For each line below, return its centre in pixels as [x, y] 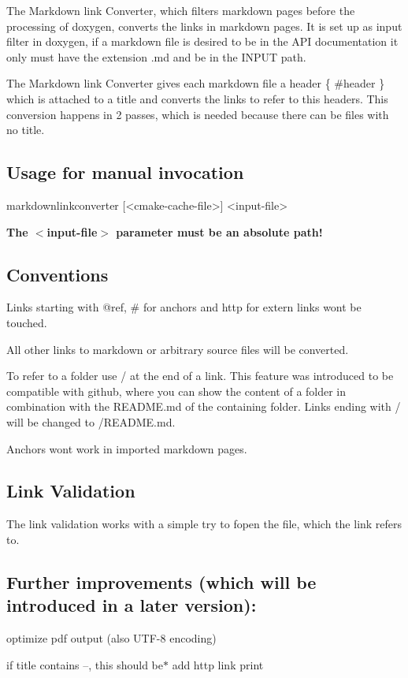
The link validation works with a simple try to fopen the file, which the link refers [204, 524]
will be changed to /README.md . [91, 421]
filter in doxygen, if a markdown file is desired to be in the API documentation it [202, 41]
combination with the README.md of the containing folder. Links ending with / [204, 406]
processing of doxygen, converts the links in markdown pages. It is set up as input [204, 26]
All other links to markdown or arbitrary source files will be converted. [178, 349]
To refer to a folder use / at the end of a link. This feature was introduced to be [200, 376]
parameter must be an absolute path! [219, 231]
